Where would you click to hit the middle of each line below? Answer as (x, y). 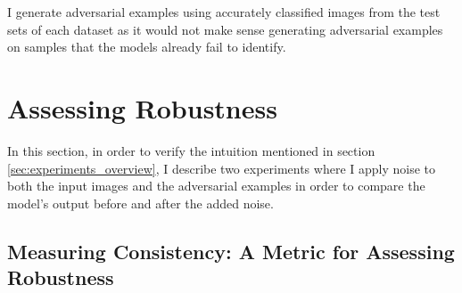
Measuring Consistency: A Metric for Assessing (231, 251)
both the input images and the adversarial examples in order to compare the (216, 186)
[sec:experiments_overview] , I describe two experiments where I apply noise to (222, 168)
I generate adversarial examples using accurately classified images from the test (224, 12)
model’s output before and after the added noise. (140, 203)
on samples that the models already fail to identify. (147, 47)
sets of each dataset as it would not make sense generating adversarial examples (225, 29)
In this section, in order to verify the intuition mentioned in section (191, 150)
